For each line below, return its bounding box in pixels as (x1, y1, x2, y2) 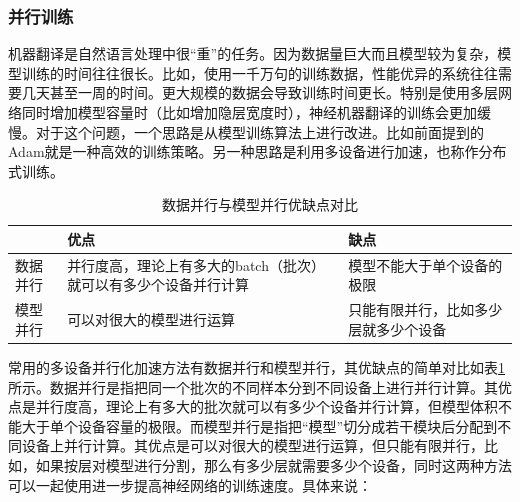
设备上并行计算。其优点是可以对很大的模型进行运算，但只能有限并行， (21, 435, 484, 456)
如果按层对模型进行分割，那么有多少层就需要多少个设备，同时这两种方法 (35, 454, 512, 475)
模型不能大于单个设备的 (348, 254, 503, 275)
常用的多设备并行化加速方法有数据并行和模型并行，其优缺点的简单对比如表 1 (8, 356, 505, 377)
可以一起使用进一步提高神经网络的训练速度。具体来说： (8, 474, 372, 495)
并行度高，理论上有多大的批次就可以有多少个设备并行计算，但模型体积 (35, 396, 498, 417)
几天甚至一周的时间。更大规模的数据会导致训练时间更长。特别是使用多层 (21, 82, 498, 103)
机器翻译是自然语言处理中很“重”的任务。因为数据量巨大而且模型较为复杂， (8, 43, 498, 64)
